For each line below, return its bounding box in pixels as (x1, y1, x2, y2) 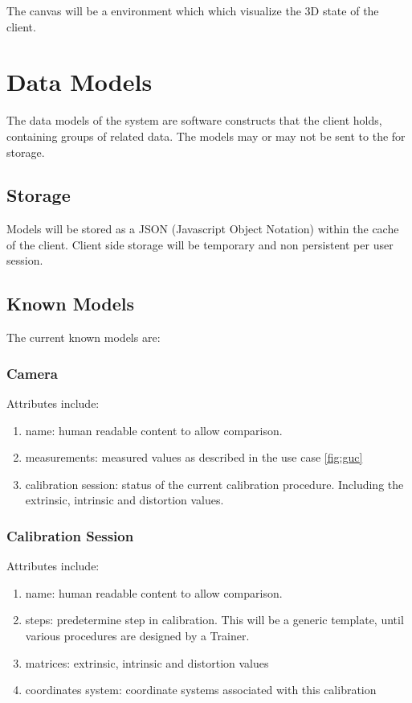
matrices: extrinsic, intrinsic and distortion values (25, 654, 269, 671)
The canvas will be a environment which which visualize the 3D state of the (6, 2, 379, 18)
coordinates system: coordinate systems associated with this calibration (25, 681, 377, 698)
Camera (6, 363, 58, 383)
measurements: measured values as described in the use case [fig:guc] (25, 449, 363, 466)
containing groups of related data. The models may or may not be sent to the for (6, 127, 406, 144)
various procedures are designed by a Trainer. (25, 627, 250, 644)
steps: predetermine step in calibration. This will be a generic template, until (25, 611, 404, 628)
